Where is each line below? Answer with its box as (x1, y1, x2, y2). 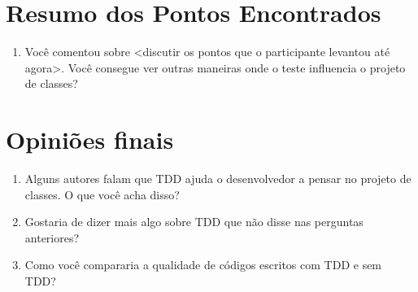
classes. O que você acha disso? (24, 185, 180, 203)
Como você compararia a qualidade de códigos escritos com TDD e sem (24, 256, 382, 273)
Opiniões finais (6, 123, 174, 156)
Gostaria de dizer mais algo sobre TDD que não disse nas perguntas (24, 213, 364, 230)
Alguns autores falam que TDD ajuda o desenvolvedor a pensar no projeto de (24, 170, 411, 187)
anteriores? (24, 229, 80, 246)
